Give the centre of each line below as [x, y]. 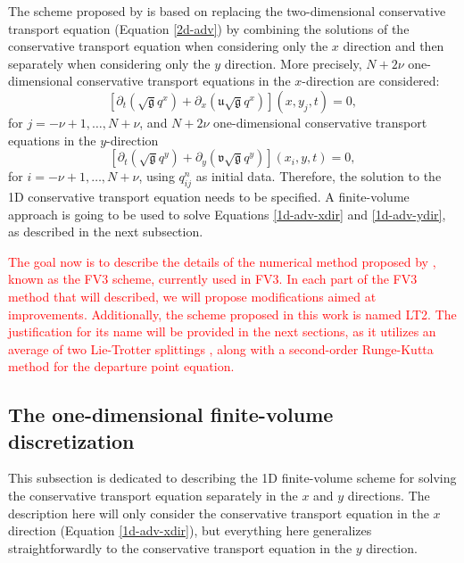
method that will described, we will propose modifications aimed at [192, 296]
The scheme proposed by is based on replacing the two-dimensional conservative [227, 11]
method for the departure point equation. [121, 366]
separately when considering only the [109, 63]
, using [157, 176]
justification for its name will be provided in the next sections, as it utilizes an [222, 331]
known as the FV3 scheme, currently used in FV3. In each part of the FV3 [213, 279]
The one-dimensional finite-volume [171, 414]
